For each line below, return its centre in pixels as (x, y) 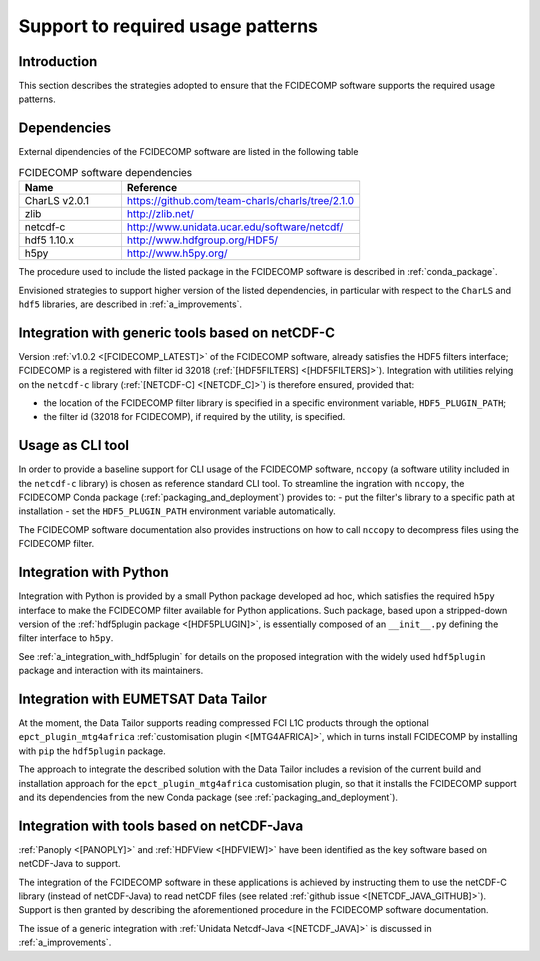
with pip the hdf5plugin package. (92, 751)
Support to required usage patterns (168, 26)
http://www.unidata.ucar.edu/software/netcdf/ (235, 227)
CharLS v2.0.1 (57, 201)
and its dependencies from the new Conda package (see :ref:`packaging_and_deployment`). (208, 797)
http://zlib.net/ (160, 214)
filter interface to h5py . (66, 638)
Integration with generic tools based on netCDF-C (176, 332)
